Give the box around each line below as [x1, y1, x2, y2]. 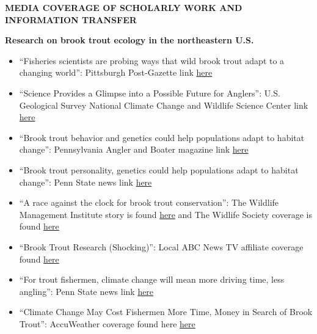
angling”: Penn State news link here [19, 285, 154, 297]
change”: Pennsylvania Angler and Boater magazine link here [19, 143, 249, 156]
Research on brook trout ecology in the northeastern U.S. [5, 34, 254, 46]
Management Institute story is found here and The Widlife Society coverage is [19, 208, 312, 220]
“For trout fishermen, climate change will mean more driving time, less [19, 273, 285, 286]
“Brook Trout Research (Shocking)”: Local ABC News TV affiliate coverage [19, 240, 304, 253]
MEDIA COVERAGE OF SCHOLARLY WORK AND [5, 1, 242, 13]
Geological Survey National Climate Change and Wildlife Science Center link [19, 98, 308, 111]
